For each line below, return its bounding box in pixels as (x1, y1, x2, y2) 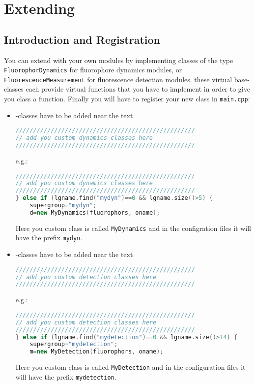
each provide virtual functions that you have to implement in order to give (26, 84, 250, 94)
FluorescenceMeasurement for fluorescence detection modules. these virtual (4, 74, 232, 84)
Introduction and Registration (4, 32, 160, 47)
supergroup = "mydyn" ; (29, 202, 97, 209)
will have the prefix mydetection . (15, 371, 116, 382)
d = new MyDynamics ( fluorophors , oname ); (29, 209, 160, 216)
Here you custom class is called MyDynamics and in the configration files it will (15, 223, 251, 233)
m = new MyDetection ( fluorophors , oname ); (29, 348, 164, 355)
